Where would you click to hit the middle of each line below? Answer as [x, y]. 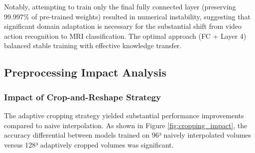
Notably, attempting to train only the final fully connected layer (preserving [120, 6]
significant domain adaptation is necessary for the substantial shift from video [123, 26]
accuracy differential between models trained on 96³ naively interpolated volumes [128, 135]
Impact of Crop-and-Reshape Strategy [83, 97]
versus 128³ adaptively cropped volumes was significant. [89, 144]
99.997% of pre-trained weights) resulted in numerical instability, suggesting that [127, 16]
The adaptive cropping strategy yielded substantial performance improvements [124, 115]
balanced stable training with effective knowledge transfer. [93, 45]
